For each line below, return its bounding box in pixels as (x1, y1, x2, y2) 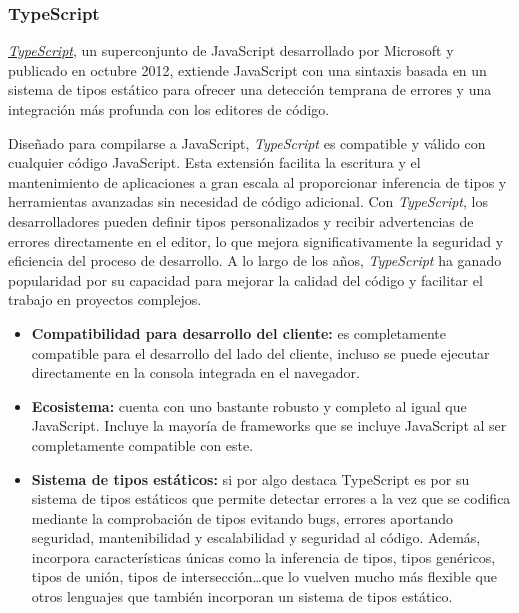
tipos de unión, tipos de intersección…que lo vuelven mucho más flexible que (31, 566, 497, 587)
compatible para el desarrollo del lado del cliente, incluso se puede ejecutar (31, 342, 490, 363)
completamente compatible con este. (31, 434, 254, 455)
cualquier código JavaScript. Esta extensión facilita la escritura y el (8, 152, 421, 173)
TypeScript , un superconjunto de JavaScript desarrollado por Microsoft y (8, 40, 454, 61)
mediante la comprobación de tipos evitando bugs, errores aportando (31, 507, 454, 528)
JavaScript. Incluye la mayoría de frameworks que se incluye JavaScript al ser (31, 415, 507, 436)
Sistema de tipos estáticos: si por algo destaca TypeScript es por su (31, 468, 470, 489)
